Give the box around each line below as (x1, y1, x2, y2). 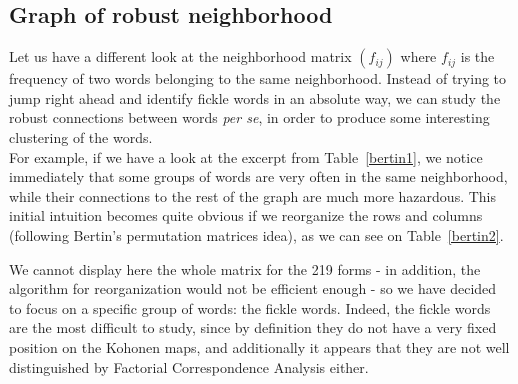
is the (460, 46, 495, 67)
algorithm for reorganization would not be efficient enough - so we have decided (9, 278, 497, 299)
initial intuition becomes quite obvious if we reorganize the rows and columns (9, 205, 483, 226)
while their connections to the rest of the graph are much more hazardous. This (9, 185, 497, 206)
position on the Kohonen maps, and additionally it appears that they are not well (9, 336, 510, 357)
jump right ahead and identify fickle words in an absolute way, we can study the (9, 87, 501, 108)
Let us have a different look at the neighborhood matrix (9, 46, 352, 67)
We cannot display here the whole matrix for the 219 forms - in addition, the (9, 258, 481, 279)
